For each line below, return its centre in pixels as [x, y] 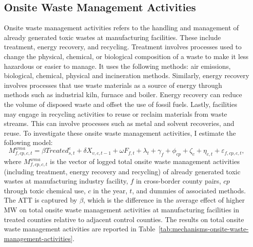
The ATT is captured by [41, 200]
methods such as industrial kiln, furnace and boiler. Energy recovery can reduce [123, 94]
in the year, [110, 190]
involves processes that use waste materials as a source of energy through [113, 85]
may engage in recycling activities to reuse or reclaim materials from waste [116, 113]
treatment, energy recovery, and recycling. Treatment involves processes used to [123, 47]
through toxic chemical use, [45, 190]
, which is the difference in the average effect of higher [164, 200]
